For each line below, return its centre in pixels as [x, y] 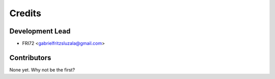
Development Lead [40, 31]
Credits [25, 13]
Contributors [30, 57]
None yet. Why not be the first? [42, 70]
